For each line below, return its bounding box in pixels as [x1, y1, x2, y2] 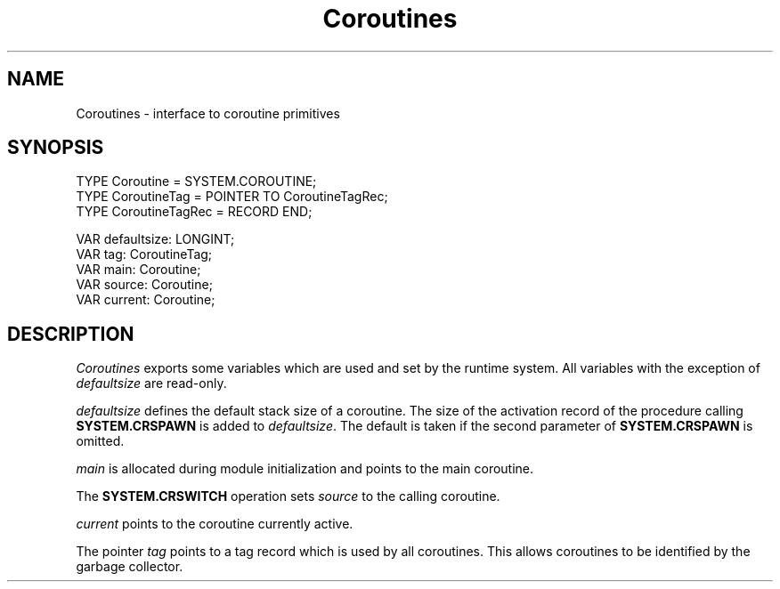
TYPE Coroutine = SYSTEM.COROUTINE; [76, 173, 317, 190]
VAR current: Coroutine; [76, 292, 215, 308]
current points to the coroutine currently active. [76, 516, 353, 532]
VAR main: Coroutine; [76, 262, 201, 278]
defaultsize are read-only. [76, 375, 227, 391]
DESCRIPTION [7, 322, 134, 345]
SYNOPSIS [7, 136, 104, 159]
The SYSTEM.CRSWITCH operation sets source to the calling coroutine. [76, 488, 500, 504]
